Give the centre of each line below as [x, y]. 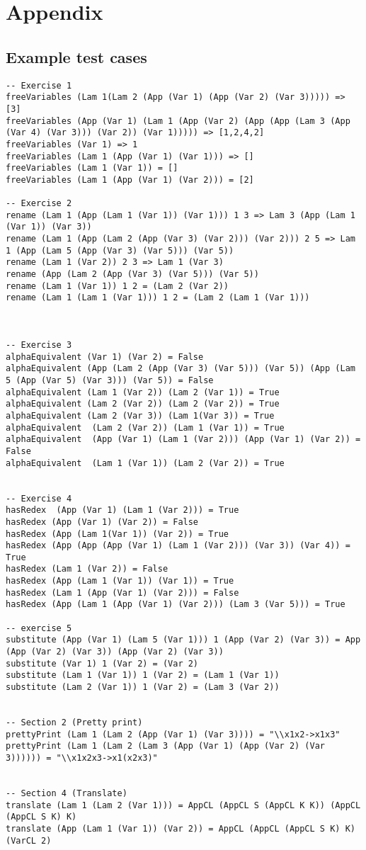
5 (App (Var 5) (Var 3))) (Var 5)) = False [110, 380]
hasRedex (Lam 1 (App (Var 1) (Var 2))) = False [122, 593]
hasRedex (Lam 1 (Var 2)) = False [87, 569]
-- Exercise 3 [39, 345]
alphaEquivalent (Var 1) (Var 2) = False [105, 357]
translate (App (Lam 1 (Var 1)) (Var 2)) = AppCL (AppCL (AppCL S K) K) [181, 828]
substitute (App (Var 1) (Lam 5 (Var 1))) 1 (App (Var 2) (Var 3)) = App [183, 640]
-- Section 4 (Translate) [67, 793]
